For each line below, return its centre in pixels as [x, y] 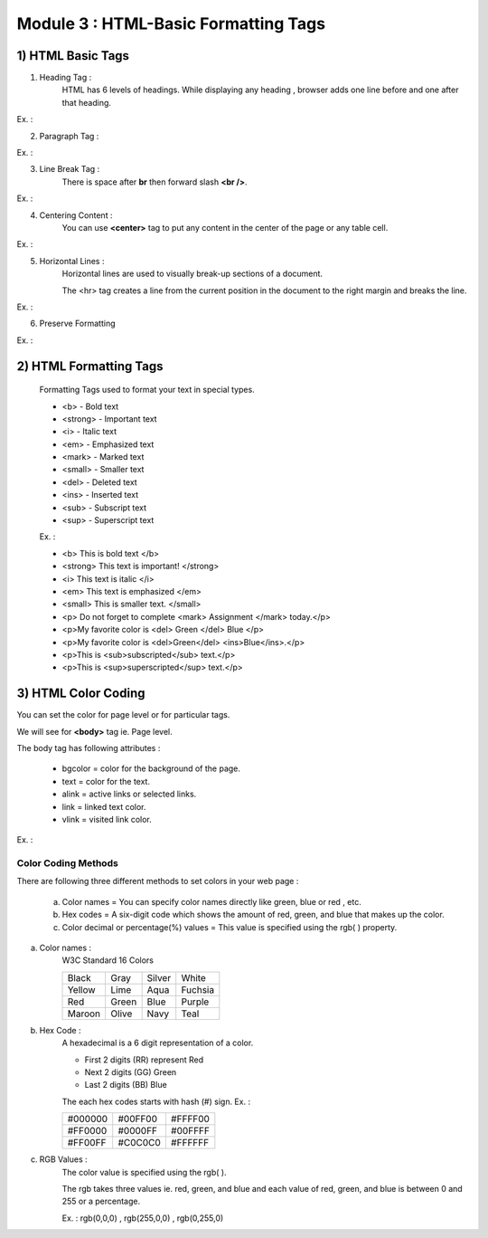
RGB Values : [63, 1159]
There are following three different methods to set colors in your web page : [158, 881]
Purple [195, 1002]
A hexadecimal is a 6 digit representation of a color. [158, 1043]
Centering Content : [76, 215]
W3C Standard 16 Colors [108, 960]
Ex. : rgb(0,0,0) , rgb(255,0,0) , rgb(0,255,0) [143, 1218]
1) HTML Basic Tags [73, 56]
